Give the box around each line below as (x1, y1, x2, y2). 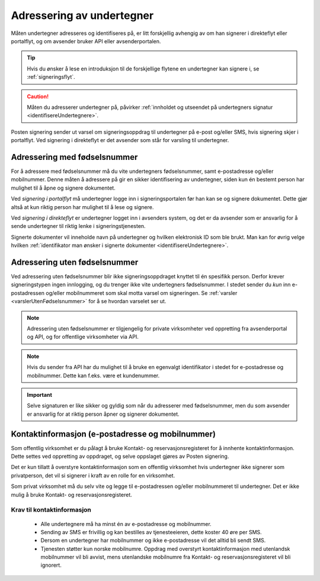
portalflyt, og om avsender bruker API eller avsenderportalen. (11, 37, 161, 44)
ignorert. (40, 561, 62, 569)
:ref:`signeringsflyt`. (27, 73, 75, 81)
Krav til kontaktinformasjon (11, 506, 92, 514)
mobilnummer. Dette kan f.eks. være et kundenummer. (27, 372, 160, 379)
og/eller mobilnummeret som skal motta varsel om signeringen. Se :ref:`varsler (45, 289, 238, 296)
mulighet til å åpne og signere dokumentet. (11, 184, 116, 191)
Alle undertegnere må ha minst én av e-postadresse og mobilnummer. (40, 520, 212, 527)
